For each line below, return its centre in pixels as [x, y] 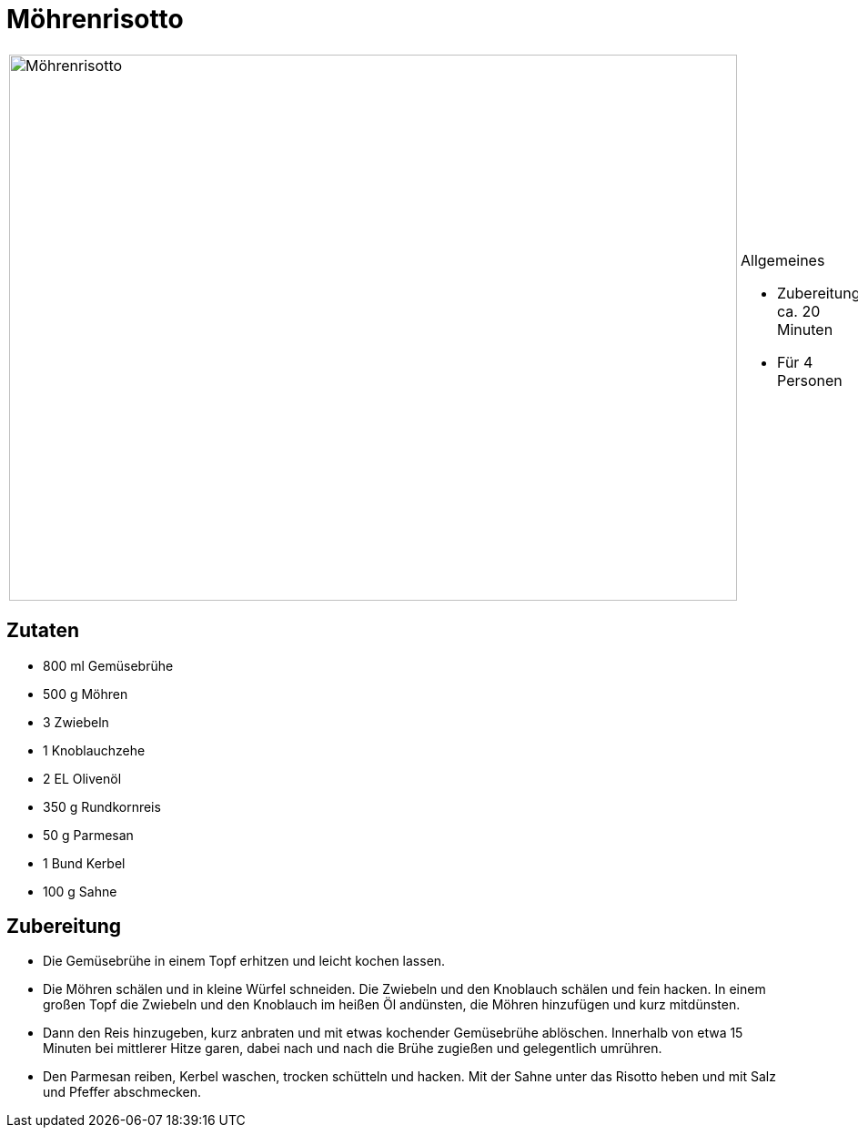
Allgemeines [783, 260]
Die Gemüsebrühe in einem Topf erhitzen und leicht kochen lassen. [244, 961]
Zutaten [43, 631]
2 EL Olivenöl [82, 778]
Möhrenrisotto [95, 19]
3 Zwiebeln [76, 722]
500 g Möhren [86, 694]
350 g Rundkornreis [102, 806]
